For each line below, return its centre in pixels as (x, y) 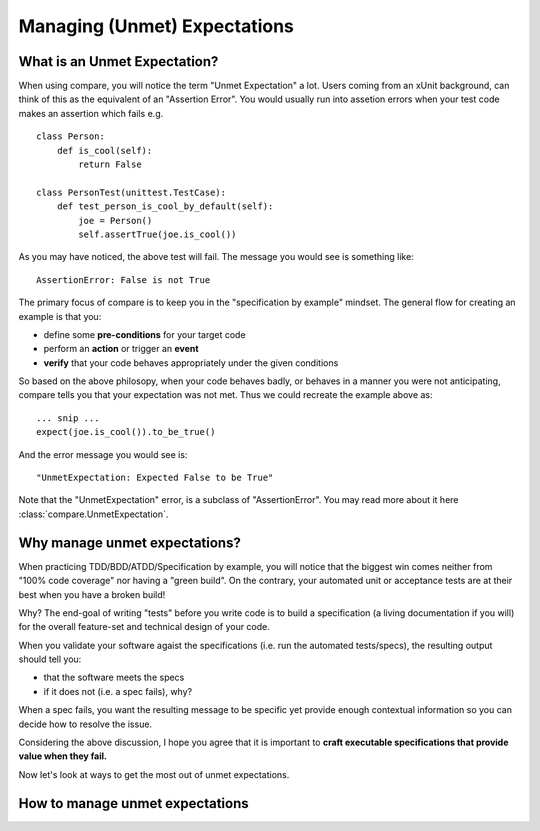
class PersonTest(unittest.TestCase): (131, 192)
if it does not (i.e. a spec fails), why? (118, 691)
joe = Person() (115, 220)
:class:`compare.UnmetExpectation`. (93, 514)
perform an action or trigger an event (121, 349)
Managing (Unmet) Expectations (156, 26)
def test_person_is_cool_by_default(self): (165, 206)
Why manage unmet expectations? (130, 542)
